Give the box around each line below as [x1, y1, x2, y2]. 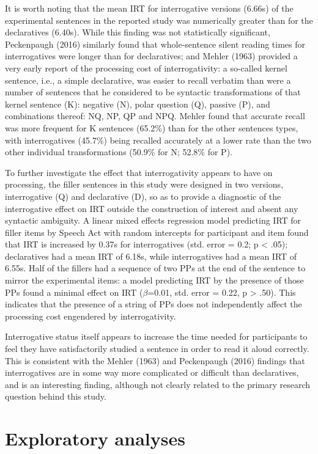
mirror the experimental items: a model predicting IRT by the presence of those [5, 274, 304, 287]
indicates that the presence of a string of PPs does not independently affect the [5, 298, 302, 310]
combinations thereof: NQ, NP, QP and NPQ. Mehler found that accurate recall [5, 109, 305, 122]
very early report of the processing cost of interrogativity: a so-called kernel [5, 61, 287, 74]
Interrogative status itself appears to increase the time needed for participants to [5, 330, 308, 343]
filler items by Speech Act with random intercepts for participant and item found [5, 225, 309, 238]
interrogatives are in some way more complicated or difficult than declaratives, [5, 366, 299, 379]
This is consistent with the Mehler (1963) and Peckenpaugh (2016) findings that [5, 354, 305, 367]
